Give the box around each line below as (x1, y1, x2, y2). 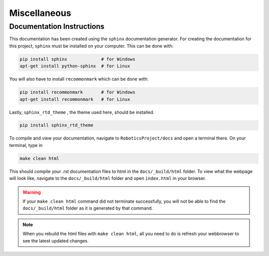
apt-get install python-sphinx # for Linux (19, 63, 131, 69)
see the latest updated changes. (22, 238, 89, 244)
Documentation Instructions (9, 22, 105, 31)
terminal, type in (9, 142, 43, 148)
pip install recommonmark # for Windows (19, 90, 135, 95)
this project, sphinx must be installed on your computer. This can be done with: (9, 43, 174, 49)
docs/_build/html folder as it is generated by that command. (22, 205, 153, 211)
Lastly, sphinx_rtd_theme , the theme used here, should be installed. (9, 109, 154, 115)
